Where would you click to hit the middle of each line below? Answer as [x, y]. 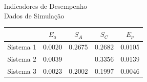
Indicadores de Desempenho [46, 6]
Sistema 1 [22, 47]
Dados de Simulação [34, 15]
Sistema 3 [22, 71]
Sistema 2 [22, 59]
